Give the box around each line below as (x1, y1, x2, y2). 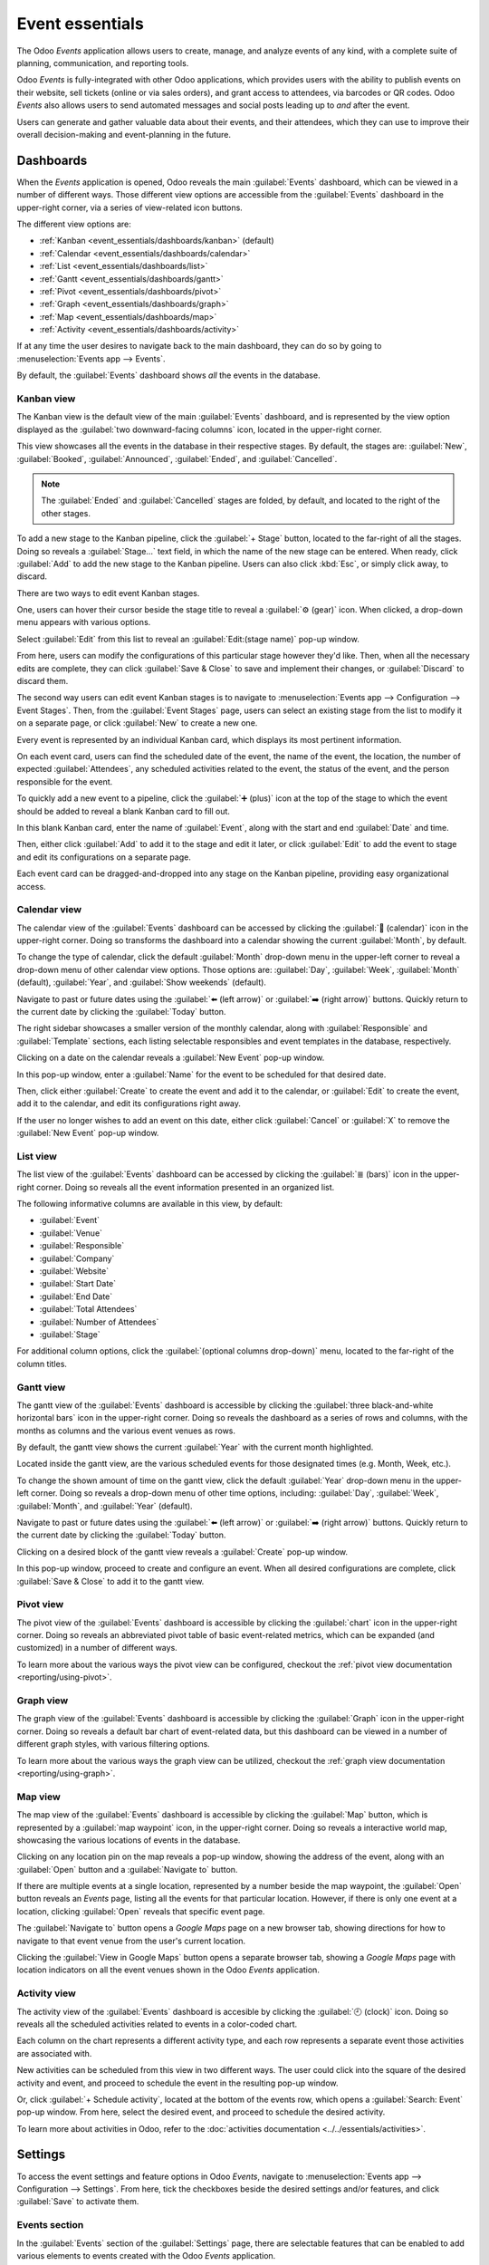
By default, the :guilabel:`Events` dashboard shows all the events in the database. (16, 370, 321, 381)
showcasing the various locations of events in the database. (16, 1835, 241, 1846)
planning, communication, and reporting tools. (16, 57, 189, 68)
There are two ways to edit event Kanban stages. (16, 587, 200, 598)
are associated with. (16, 2048, 92, 2058)
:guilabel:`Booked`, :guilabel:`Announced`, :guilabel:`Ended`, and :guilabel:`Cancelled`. (16, 453, 338, 464)
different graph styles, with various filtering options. (16, 1739, 210, 1749)
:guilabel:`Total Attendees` (39, 1304, 138, 1315)
